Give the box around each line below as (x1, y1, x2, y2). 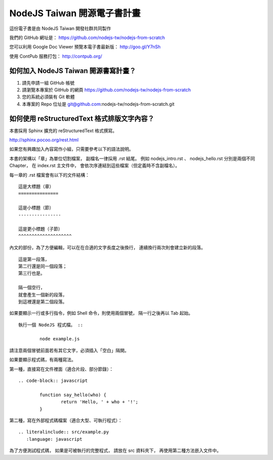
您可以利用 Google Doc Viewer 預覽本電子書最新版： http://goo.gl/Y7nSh (9, 44, 161, 50)
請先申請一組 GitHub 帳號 (22, 80, 75, 86)
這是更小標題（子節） (18, 226, 63, 232)
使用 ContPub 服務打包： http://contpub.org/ (9, 53, 102, 59)
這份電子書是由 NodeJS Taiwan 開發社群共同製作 (9, 25, 111, 31)
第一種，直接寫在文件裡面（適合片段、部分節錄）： (9, 366, 114, 372)
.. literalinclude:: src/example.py (18, 429, 109, 435)
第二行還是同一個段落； (18, 263, 67, 269)
